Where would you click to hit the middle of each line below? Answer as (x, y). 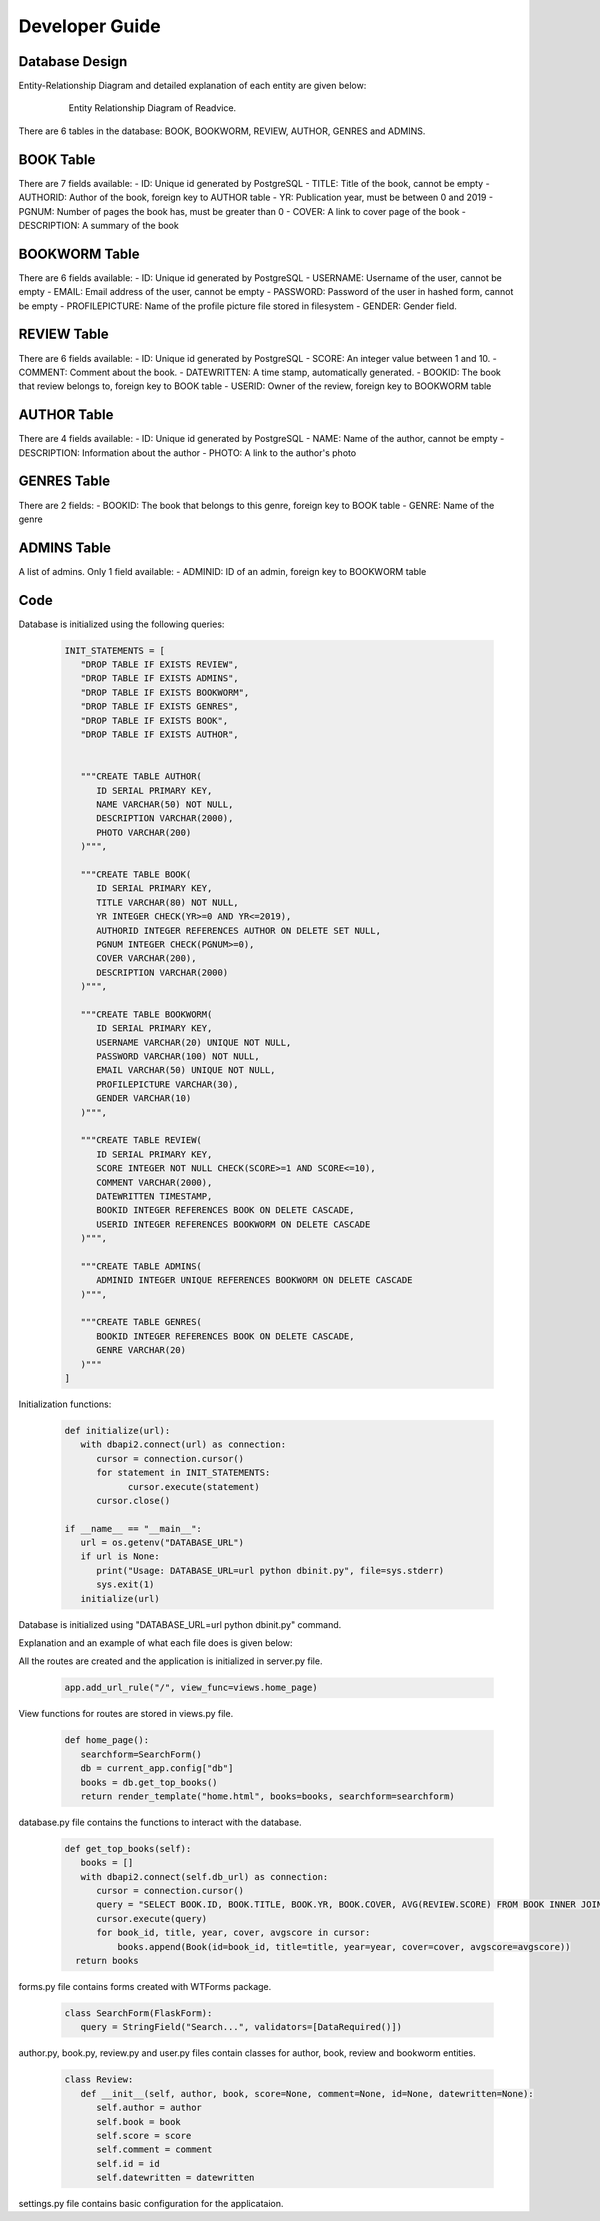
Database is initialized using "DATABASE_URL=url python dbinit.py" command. (180, 1624)
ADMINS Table (65, 547)
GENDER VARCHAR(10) (144, 1098)
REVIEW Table (63, 334)
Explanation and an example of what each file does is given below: (155, 1643)
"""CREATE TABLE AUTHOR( (141, 776)
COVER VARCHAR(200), (146, 958)
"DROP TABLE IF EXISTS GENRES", (159, 706)
